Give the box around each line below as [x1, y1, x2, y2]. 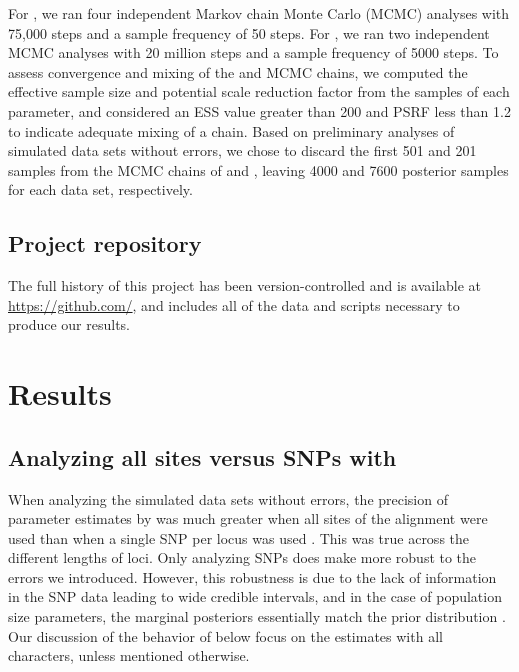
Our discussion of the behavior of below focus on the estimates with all [8, 625, 443, 646]
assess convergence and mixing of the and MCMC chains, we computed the [8, 61, 468, 82]
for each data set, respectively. [8, 179, 193, 200]
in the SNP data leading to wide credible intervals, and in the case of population [8, 586, 502, 607]
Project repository [8, 228, 202, 259]
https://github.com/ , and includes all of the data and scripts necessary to [8, 294, 460, 315]
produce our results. [8, 314, 131, 335]
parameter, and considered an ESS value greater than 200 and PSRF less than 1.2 [8, 100, 511, 121]
